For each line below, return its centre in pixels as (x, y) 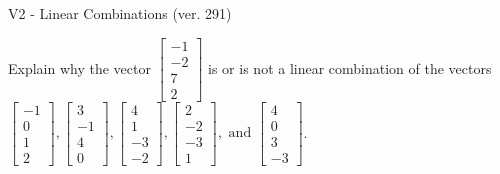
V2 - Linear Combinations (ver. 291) (120, 13)
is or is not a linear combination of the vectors (350, 67)
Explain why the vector (79, 67)
